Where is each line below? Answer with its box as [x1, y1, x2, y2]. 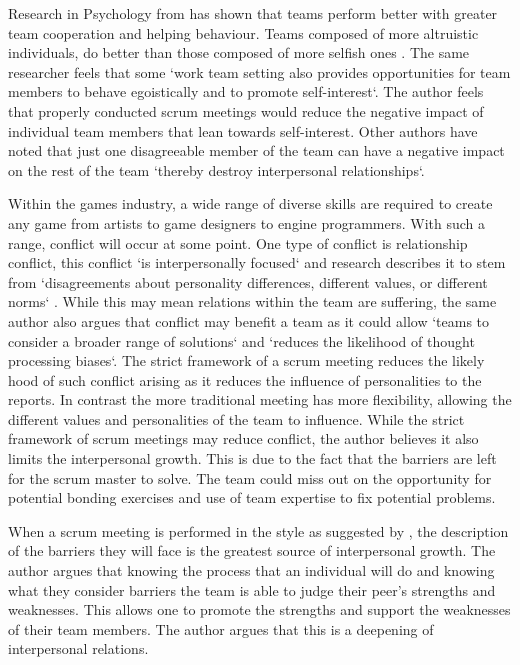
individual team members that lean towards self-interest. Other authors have [8, 120, 478, 141]
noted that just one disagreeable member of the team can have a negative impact [8, 140, 505, 161]
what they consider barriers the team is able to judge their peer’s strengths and [8, 579, 496, 600]
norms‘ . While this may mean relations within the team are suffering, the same [8, 291, 497, 312]
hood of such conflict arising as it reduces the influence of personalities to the [8, 369, 482, 390]
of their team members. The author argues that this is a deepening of [8, 618, 434, 639]
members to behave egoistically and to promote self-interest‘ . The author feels [8, 81, 484, 102]
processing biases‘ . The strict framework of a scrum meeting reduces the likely [8, 350, 485, 371]
